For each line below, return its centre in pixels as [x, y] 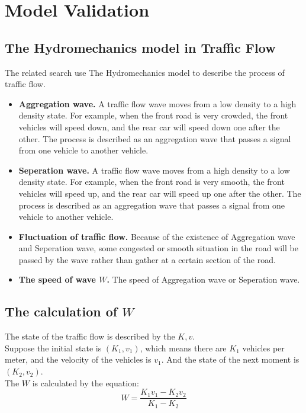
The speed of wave [57, 279]
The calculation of [61, 311]
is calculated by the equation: [86, 382]
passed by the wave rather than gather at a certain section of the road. [147, 259]
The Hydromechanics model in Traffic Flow [140, 47]
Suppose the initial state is [53, 348]
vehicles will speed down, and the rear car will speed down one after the [149, 127]
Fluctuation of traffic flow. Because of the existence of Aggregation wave [157, 236]
